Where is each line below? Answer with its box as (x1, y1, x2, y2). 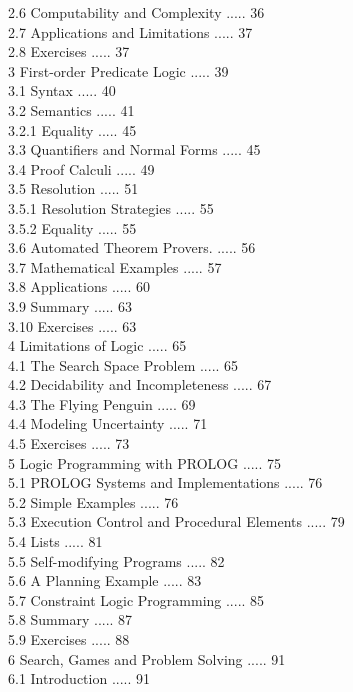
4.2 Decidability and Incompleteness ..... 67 (8, 374, 272, 395)
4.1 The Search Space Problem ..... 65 (8, 354, 239, 375)
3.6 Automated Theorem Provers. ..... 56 (8, 237, 256, 258)
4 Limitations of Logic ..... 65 (8, 335, 187, 356)
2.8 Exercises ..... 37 (8, 41, 130, 62)
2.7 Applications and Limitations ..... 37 (8, 21, 253, 42)
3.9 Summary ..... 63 (8, 295, 133, 316)
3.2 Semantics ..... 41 (8, 99, 135, 120)
